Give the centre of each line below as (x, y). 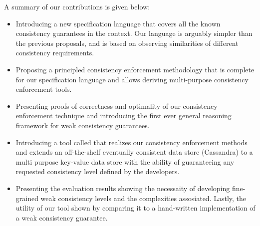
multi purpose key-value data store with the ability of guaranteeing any (125, 161)
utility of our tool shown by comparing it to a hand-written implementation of (135, 208)
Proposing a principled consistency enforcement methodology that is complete (135, 69)
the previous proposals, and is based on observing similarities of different (127, 43)
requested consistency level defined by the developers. (98, 171)
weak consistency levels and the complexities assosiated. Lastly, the (143, 198)
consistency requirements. (55, 53)
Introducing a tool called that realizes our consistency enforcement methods (131, 142)
